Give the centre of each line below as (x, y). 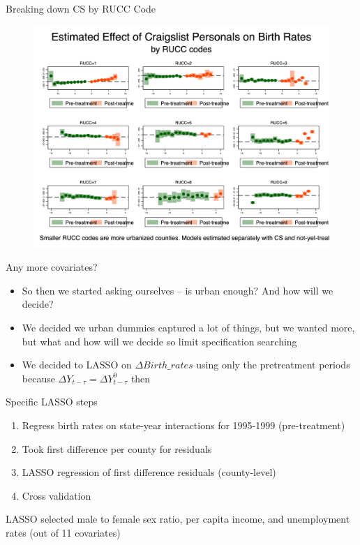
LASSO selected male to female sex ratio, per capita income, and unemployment (178, 519)
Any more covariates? (52, 267)
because (38, 378)
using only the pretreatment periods (273, 365)
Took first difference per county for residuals (117, 448)
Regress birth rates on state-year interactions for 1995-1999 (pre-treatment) (183, 425)
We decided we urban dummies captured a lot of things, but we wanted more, (188, 327)
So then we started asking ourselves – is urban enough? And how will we (178, 290)
